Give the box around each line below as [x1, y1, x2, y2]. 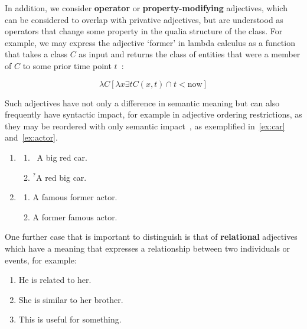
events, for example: [5, 253, 77, 266]
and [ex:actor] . [5, 131, 58, 144]
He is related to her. [18, 273, 92, 286]
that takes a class [5, 48, 67, 60]
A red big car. [36, 171, 87, 183]
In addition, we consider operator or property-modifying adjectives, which [5, 2, 288, 14]
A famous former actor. [32, 191, 117, 203]
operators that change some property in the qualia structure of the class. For [5, 25, 283, 37]
